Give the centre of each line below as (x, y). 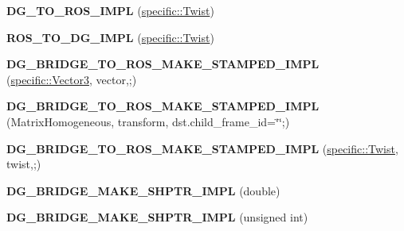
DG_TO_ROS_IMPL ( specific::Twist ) (110, 10)
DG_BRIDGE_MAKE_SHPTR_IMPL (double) (143, 190)
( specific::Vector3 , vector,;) (72, 79)
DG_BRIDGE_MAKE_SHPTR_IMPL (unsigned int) (157, 217)
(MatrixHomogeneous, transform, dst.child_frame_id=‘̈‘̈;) (148, 121)
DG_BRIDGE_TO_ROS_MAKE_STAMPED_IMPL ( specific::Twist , (202, 148)
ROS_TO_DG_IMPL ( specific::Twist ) (110, 37)
